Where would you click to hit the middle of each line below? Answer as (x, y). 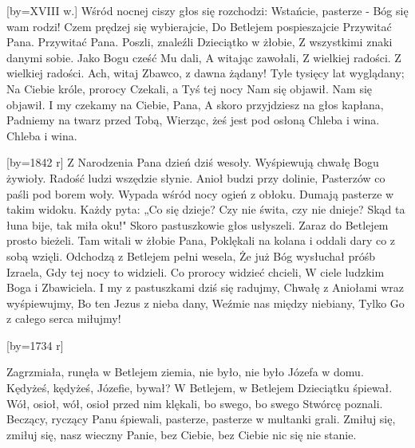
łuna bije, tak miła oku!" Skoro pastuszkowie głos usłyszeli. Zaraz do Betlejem (198, 224)
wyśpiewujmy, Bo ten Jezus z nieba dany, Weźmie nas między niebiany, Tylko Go (206, 303)
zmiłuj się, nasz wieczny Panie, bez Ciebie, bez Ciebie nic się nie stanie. (182, 434)
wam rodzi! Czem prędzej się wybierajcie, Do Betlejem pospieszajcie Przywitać (199, 26)
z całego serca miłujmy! (64, 318)
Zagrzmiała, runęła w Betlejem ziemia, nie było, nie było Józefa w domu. (185, 372)
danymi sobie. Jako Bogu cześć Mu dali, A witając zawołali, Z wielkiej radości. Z (204, 57)
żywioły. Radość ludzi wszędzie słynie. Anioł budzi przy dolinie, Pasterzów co (196, 177)
